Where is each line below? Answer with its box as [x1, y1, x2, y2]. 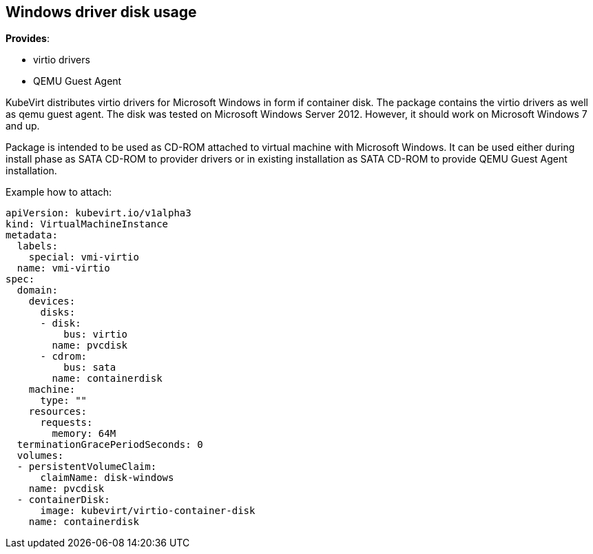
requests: [40, 417, 93, 429]
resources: [28, 406, 87, 418]
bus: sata [63, 362, 116, 373]
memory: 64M [52, 428, 116, 440]
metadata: [6, 229, 58, 241]
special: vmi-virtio [28, 252, 139, 263]
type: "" [40, 395, 87, 407]
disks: [40, 307, 76, 318]
